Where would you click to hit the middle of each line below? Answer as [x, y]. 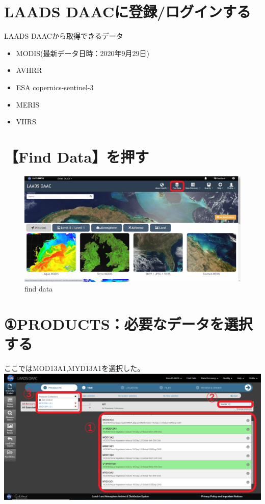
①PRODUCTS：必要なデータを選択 [128, 324]
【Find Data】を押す [77, 156]
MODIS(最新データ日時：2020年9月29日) [83, 53]
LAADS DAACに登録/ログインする [128, 11]
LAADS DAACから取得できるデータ [64, 36]
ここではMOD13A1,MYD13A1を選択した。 [74, 368]
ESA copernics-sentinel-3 [55, 87]
